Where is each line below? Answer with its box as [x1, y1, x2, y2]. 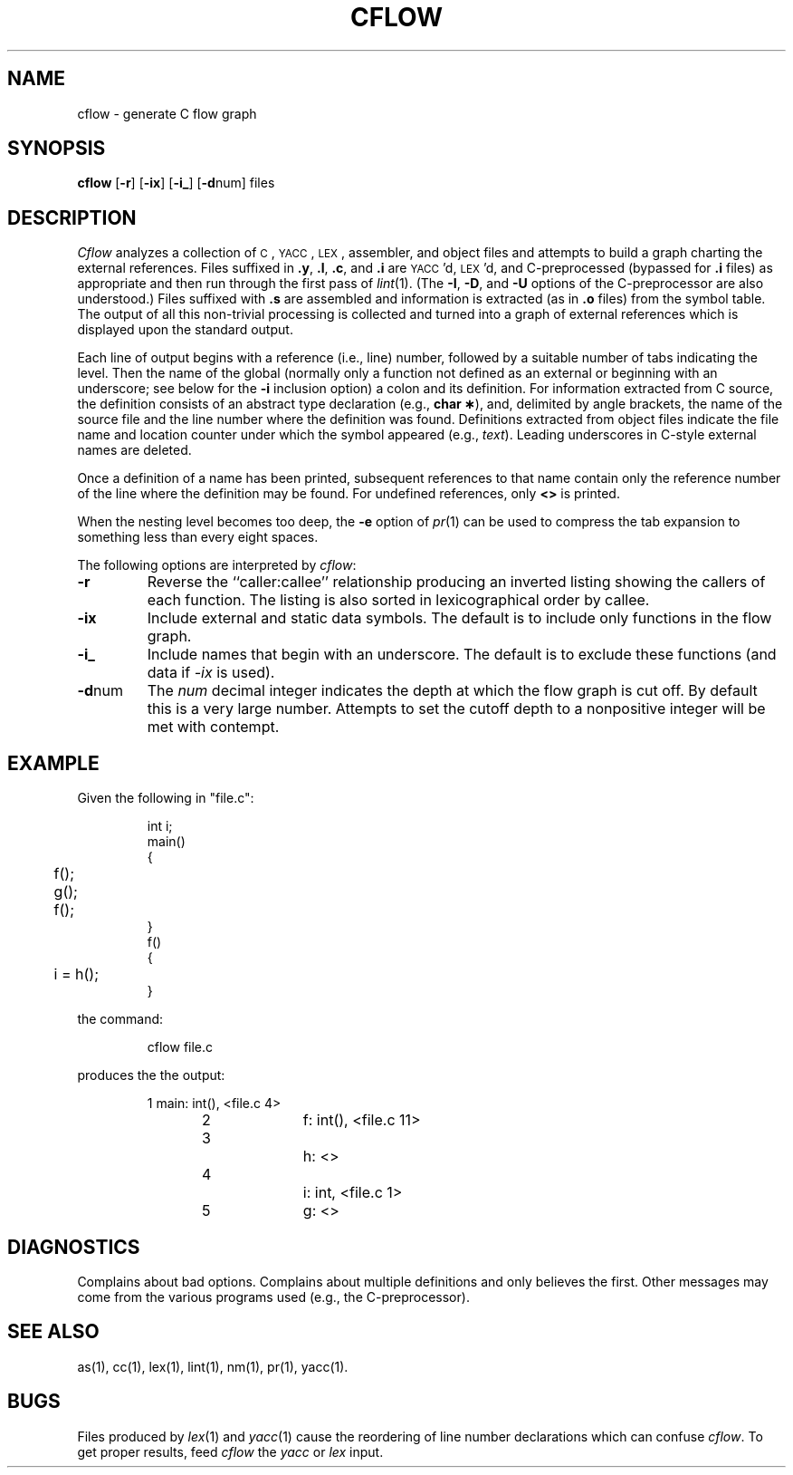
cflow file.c [147, 1039, 214, 1056]
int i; [147, 818, 173, 834]
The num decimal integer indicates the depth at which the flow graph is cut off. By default [147, 681, 758, 700]
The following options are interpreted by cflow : [77, 557, 357, 574]
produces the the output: [77, 1067, 225, 1084]
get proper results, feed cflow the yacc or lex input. [77, 1443, 384, 1460]
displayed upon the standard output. [77, 322, 293, 338]
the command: [77, 1011, 164, 1027]
